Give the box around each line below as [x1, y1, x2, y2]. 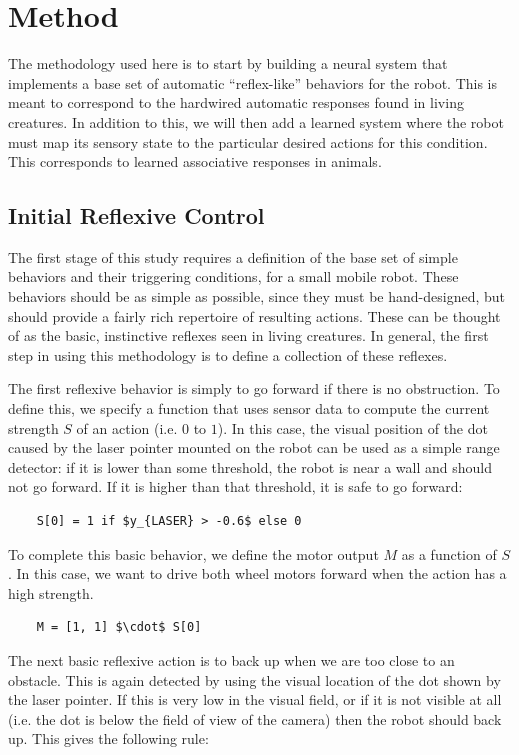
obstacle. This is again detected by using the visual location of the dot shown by [8, 669, 501, 690]
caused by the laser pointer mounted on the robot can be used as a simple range [8, 437, 500, 458]
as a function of [401, 543, 497, 564]
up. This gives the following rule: [8, 728, 209, 749]
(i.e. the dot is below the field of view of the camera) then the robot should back [8, 708, 502, 729]
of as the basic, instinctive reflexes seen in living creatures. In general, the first [8, 325, 489, 346]
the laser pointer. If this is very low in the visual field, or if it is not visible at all [8, 689, 502, 710]
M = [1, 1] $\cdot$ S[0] [36, 620, 202, 635]
